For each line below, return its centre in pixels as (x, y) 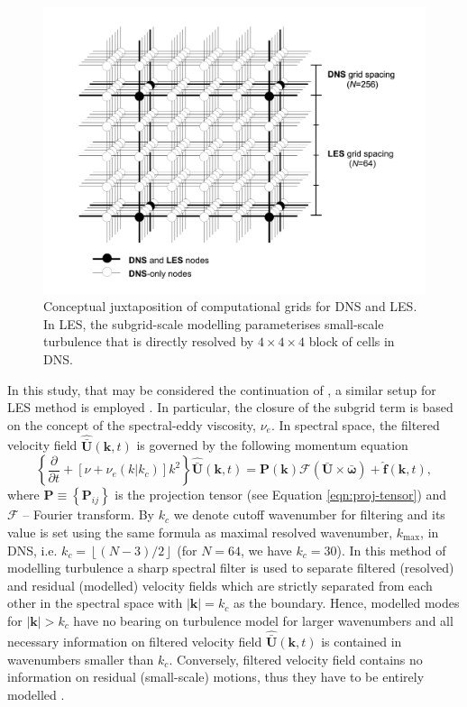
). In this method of (391, 550)
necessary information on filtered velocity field (135, 641)
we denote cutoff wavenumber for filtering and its (309, 514)
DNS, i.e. (32, 550)
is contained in (362, 641)
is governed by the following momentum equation (272, 445)
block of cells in (352, 341)
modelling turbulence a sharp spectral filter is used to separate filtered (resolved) (231, 568)
